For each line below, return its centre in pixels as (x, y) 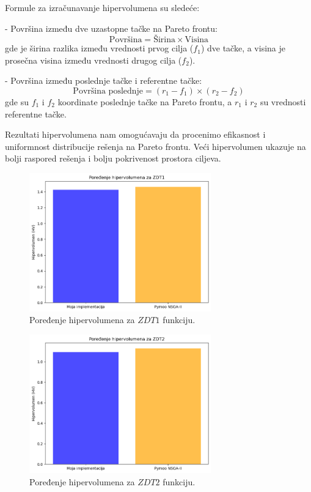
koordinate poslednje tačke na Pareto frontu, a (145, 101)
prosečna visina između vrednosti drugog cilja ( (93, 60)
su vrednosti (283, 101)
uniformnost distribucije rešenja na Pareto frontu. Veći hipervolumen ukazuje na (155, 146)
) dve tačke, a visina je (243, 48)
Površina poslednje (108, 91)
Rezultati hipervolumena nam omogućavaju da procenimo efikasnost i (135, 134)
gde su (17, 101)
